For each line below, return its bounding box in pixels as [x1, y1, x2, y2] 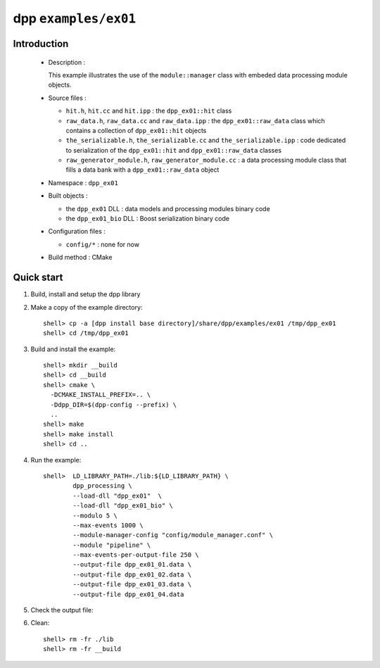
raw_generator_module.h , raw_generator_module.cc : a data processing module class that [65, 156, 347, 165]
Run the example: [30, 455, 82, 464]
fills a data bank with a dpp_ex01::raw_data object [65, 165, 220, 174]
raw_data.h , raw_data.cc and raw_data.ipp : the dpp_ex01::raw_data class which [65, 116, 325, 125]
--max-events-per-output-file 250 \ [72, 551, 200, 559]
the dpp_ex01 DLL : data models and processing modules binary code [65, 204, 270, 213]
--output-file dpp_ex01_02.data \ [72, 570, 192, 579]
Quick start [13, 272, 63, 284]
